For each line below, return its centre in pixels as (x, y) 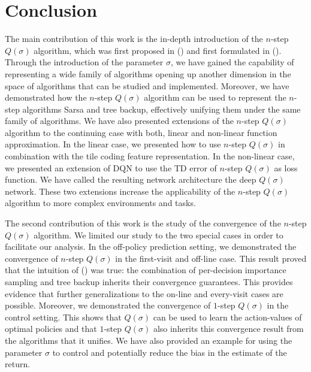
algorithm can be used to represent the (215, 97)
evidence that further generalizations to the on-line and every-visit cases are (144, 293)
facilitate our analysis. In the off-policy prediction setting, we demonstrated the (151, 247)
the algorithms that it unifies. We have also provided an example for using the (149, 340)
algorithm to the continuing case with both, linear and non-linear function (141, 132)
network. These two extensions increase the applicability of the (120, 191)
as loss (286, 167)
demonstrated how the (46, 97)
